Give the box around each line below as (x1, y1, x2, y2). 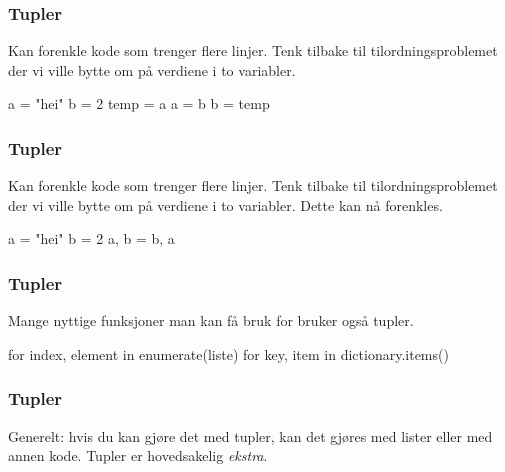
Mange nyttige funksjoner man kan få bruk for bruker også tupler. (8, 310, 414, 331)
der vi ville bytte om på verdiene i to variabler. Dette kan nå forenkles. (8, 194, 443, 215)
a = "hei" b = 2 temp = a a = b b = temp (8, 93, 270, 114)
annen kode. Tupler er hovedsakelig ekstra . (8, 445, 268, 466)
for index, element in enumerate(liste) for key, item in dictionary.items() (8, 343, 449, 364)
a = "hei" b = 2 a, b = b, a (8, 228, 175, 249)
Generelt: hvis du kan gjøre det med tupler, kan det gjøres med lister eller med (8, 425, 493, 446)
